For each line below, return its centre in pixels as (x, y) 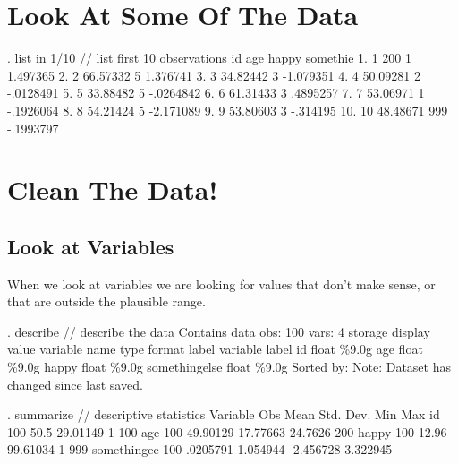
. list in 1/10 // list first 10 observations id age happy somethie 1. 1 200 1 (210, 58)
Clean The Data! (113, 189)
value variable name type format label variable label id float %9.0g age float (215, 349)
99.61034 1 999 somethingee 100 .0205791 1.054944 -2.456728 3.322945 (200, 449)
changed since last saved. (75, 384)
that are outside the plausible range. (106, 301)
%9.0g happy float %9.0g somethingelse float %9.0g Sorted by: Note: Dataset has (229, 367)
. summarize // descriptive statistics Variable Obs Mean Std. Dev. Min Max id (224, 414)
